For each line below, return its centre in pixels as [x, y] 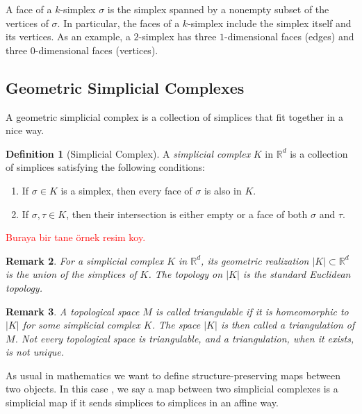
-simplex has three [178, 36]
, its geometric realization [255, 260]
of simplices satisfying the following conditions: [106, 167]
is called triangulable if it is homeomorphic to [252, 311]
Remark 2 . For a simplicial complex [85, 260]
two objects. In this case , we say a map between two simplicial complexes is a [172, 389]
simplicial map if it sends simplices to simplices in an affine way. [142, 403]
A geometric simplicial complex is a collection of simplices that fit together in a [175, 116]
